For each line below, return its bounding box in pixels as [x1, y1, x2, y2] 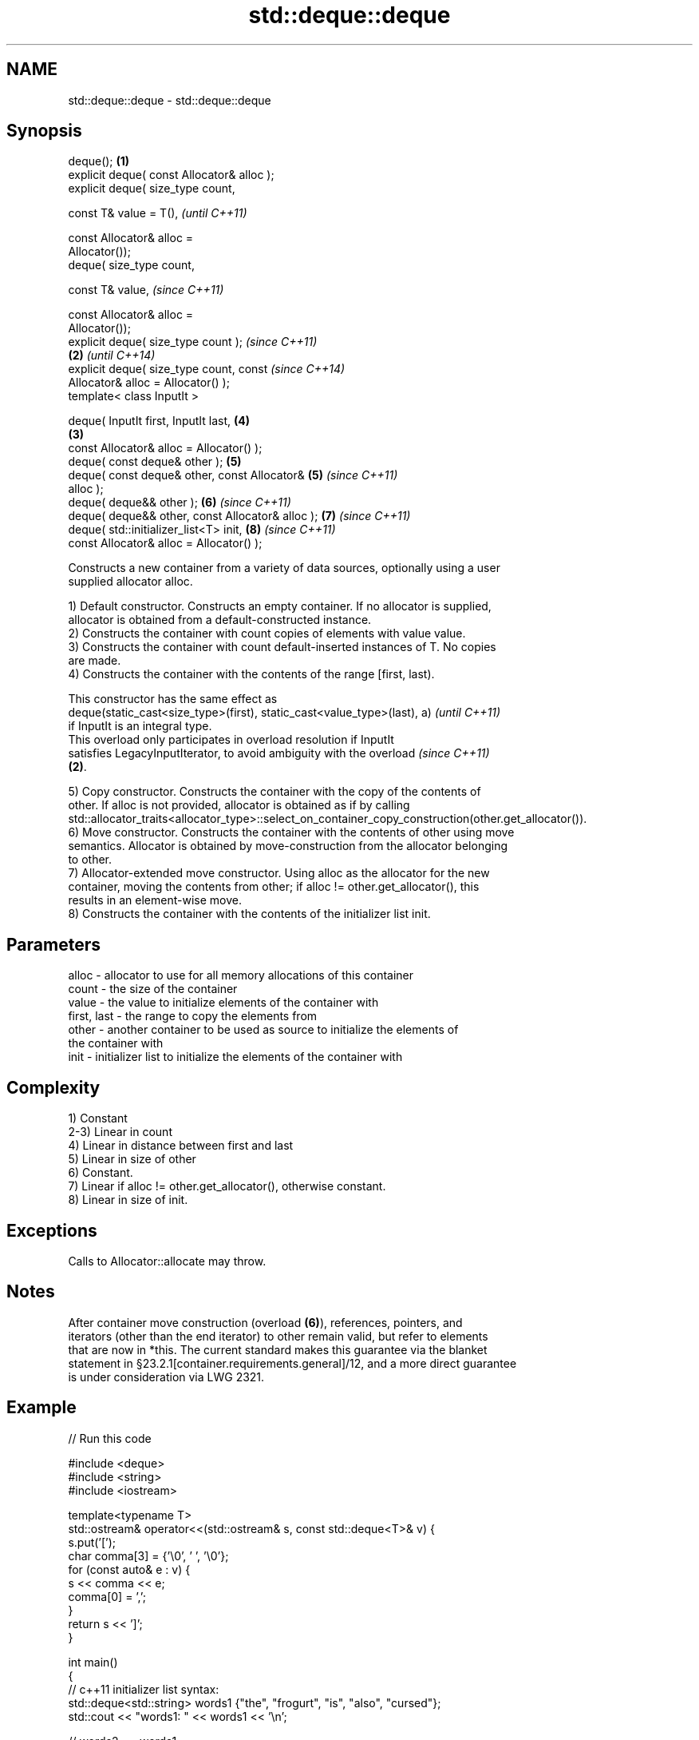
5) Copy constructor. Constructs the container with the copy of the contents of [68, 785, 481, 799]
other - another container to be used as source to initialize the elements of [68, 1023, 459, 1037]
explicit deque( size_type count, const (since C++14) [68, 362, 346, 376]
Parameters [6, 934, 101, 955]
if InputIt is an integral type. [68, 719, 212, 733]
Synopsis [6, 121, 82, 141]
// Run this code [68, 1431, 152, 1445]
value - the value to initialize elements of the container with [68, 995, 379, 1010]
